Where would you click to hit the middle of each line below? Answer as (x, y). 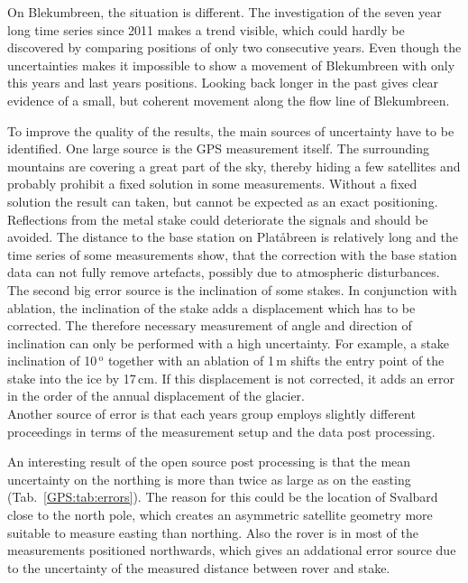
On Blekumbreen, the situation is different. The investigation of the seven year (225, 12)
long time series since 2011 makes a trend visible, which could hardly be (206, 29)
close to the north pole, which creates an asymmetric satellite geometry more (220, 515)
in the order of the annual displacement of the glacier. (156, 396)
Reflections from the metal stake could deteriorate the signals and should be (218, 219)
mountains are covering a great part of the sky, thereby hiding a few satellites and (234, 166)
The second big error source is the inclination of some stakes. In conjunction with (232, 289)
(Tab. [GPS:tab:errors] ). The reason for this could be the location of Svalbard (223, 497)
